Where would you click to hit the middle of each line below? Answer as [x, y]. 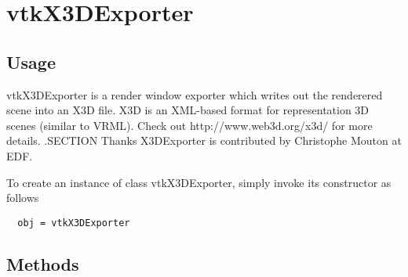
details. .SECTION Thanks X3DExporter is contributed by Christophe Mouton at [204, 140]
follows [23, 198]
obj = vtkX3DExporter [74, 223]
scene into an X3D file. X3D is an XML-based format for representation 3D [188, 110]
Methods [43, 263]
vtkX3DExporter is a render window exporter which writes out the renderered [195, 94]
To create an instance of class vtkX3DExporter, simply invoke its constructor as [199, 182]
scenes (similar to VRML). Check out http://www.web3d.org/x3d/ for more [189, 125]
